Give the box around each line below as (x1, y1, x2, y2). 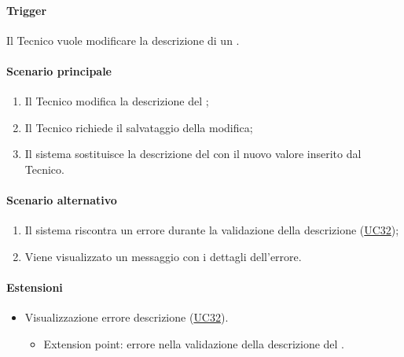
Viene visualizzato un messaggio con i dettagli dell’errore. (24, 248, 302, 264)
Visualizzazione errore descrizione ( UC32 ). (24, 309, 229, 326)
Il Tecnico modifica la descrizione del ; (24, 93, 209, 109)
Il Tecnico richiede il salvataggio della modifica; (24, 119, 253, 135)
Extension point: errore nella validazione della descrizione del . (43, 335, 345, 351)
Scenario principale (6, 62, 112, 79)
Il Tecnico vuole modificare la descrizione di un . (6, 31, 240, 48)
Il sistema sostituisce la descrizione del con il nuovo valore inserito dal (24, 145, 362, 162)
